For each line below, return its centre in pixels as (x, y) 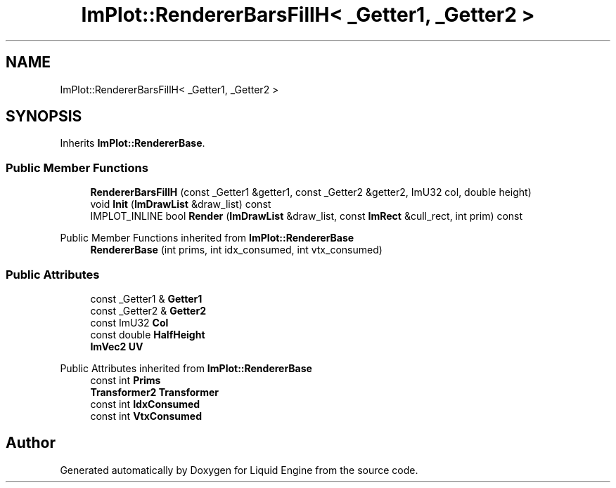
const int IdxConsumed (145, 404)
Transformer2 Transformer (154, 392)
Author (31, 443)
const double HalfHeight (148, 334)
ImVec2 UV (117, 346)
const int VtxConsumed (146, 416)
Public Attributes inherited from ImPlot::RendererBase (186, 368)
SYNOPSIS (44, 117)
